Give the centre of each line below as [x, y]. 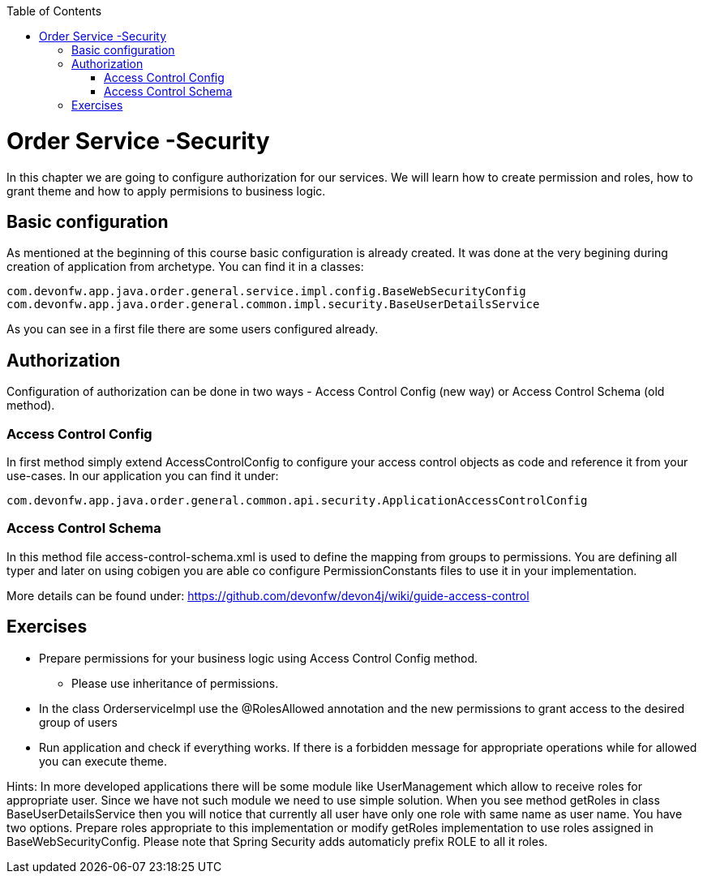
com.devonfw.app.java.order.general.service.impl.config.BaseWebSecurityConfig [266, 292]
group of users [78, 722]
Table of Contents [54, 11]
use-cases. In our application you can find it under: [143, 475]
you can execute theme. [103, 761]
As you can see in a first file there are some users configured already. [193, 329]
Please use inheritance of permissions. [175, 683]
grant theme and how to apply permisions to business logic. [166, 191]
